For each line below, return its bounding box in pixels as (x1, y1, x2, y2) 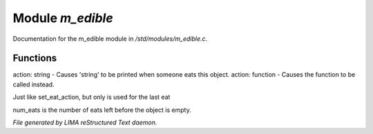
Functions (12, 52, 57, 64)
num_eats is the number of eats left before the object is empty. (12, 106, 191, 114)
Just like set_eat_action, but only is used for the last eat (12, 93, 171, 102)
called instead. (12, 80, 55, 88)
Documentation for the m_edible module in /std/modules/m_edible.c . (12, 35, 208, 43)
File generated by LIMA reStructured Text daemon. (12, 118, 157, 127)
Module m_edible (12, 10, 113, 26)
